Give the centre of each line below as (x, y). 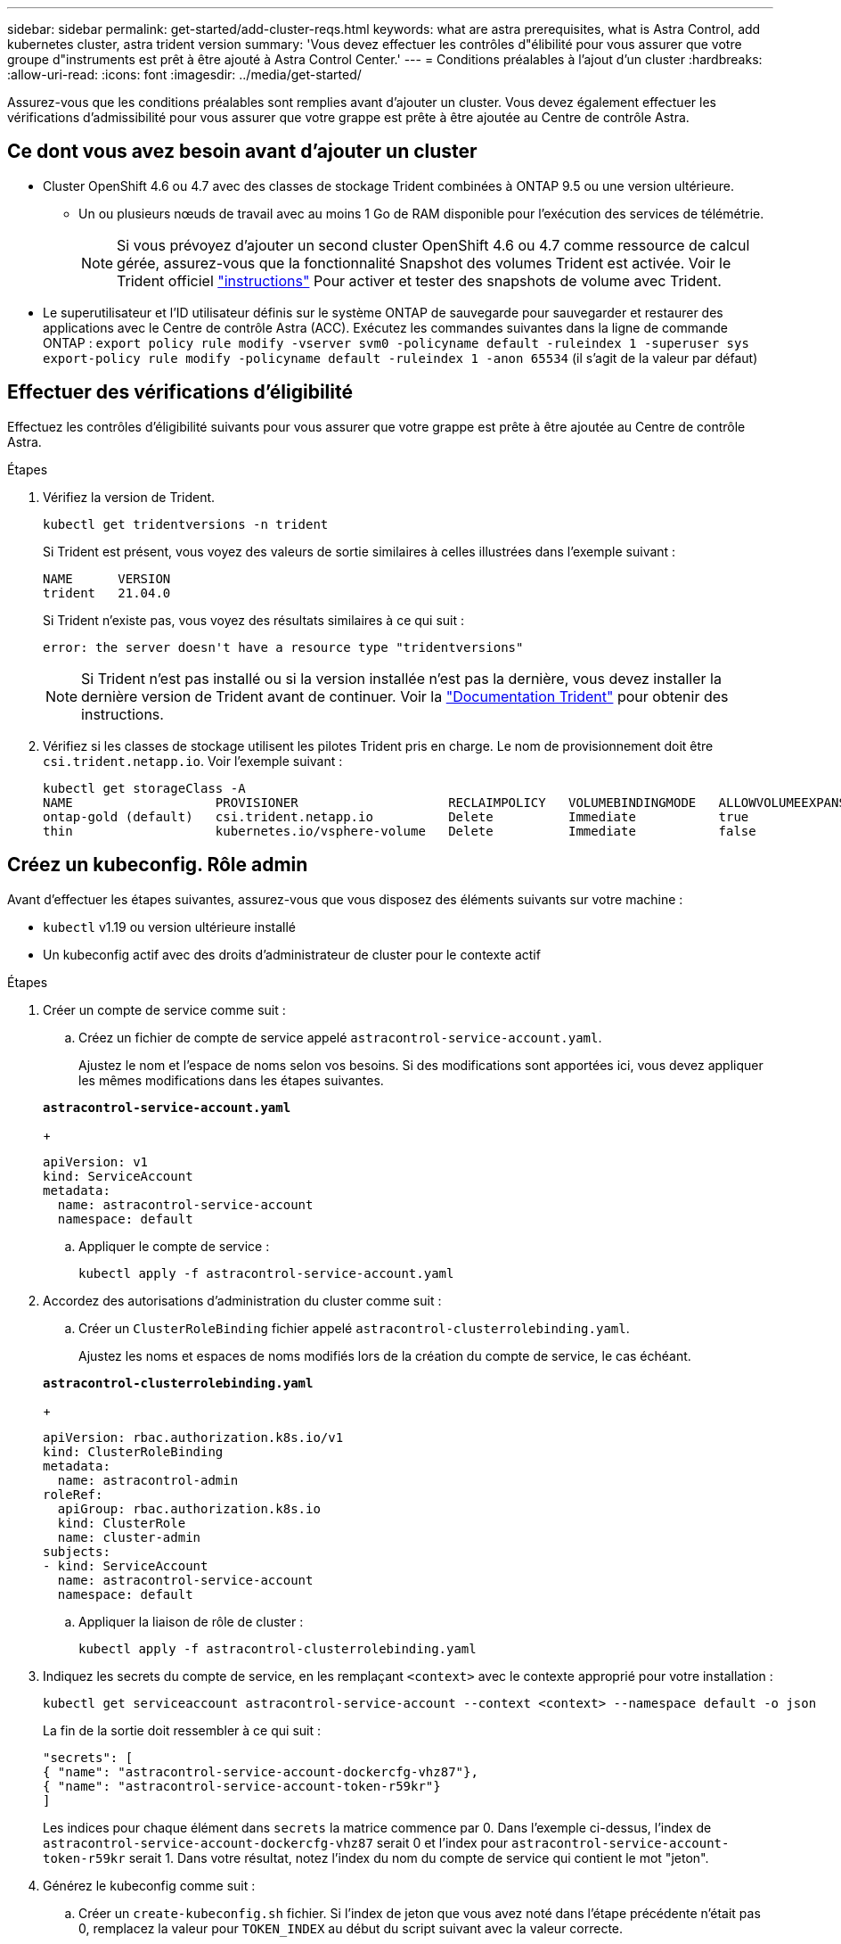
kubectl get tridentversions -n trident (186, 524)
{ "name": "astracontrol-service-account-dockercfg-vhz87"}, (261, 1771)
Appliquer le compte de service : (174, 1246)
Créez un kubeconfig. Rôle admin (158, 865)
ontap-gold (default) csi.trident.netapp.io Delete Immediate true (396, 816)
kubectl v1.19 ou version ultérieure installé (170, 927)
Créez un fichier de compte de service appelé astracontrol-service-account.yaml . (340, 1037)
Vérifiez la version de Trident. (129, 497)
